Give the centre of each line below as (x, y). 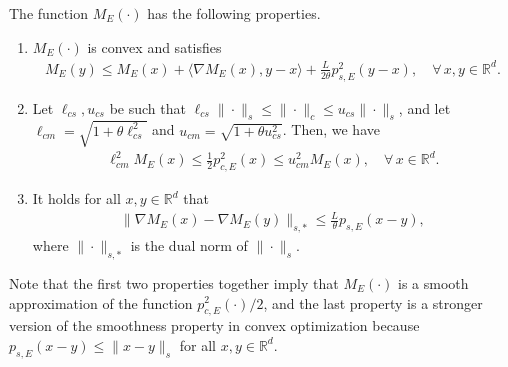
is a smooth (433, 282)
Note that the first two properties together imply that (174, 282)
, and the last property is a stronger (373, 302)
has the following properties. (234, 13)
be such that (147, 107)
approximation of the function (101, 302)
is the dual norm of (189, 245)
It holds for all (76, 198)
